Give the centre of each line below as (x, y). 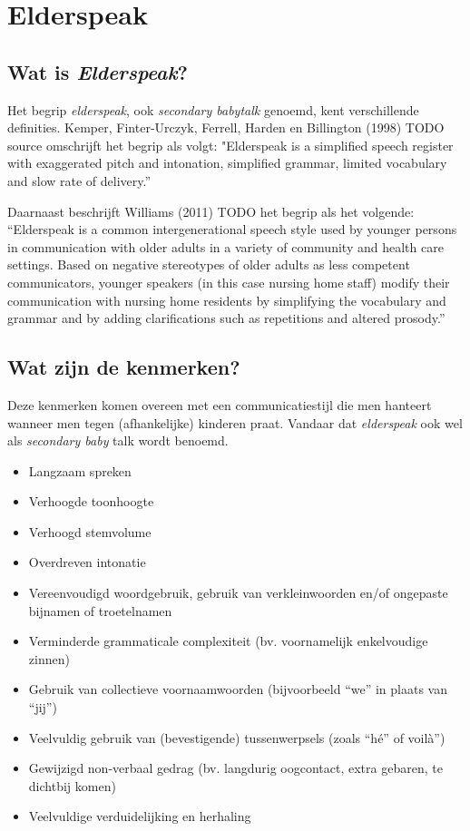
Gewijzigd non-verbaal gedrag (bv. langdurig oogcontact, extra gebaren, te (235, 768)
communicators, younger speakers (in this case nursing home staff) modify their (229, 282)
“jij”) (43, 707)
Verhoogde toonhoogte (91, 501)
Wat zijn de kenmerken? (124, 367)
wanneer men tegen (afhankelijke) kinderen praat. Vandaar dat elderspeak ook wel (235, 422)
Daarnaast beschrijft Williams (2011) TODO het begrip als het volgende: (211, 211)
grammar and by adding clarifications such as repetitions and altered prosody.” (226, 318)
